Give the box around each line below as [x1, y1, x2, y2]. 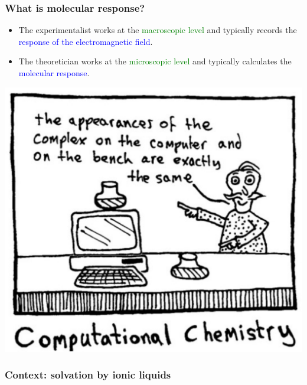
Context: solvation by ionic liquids [5, 367, 171, 382]
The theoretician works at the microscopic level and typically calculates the [18, 55, 292, 67]
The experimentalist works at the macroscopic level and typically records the [18, 24, 297, 36]
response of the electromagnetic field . [18, 35, 153, 47]
